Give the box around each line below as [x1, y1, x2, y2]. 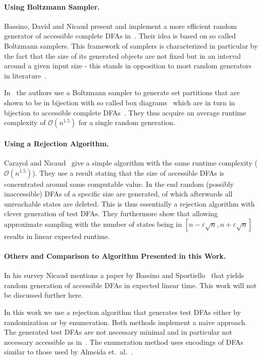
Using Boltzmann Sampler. [4, 1, 100, 12]
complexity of [4, 117, 46, 128]
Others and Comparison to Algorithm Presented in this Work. [4, 251, 226, 261]
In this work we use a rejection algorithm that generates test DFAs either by [4, 307, 241, 317]
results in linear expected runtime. [4, 230, 110, 241]
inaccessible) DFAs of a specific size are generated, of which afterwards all [4, 188, 233, 199]
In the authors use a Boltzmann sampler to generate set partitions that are [4, 87, 240, 98]
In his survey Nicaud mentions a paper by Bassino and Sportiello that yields [4, 270, 244, 281]
